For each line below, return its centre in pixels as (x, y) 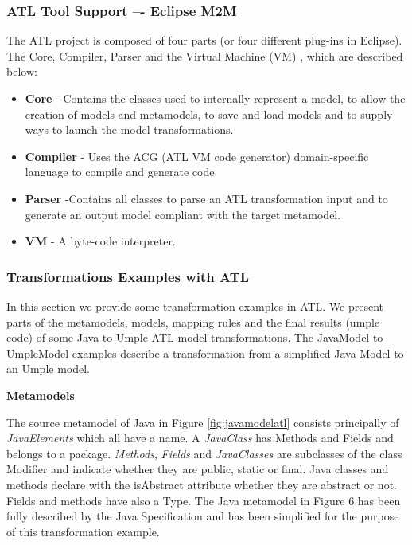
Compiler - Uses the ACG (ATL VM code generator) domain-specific (197, 156)
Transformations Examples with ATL (128, 276)
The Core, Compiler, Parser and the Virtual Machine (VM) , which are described (205, 55)
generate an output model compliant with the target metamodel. (183, 214)
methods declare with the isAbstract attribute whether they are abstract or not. (202, 484)
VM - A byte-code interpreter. (100, 241)
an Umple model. (48, 369)
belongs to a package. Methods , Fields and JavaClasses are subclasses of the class (204, 453)
